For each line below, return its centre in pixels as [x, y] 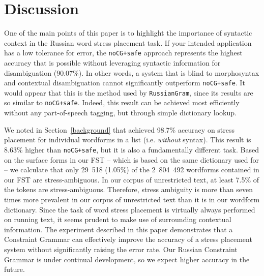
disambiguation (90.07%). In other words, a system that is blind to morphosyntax [132, 72]
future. [14, 269]
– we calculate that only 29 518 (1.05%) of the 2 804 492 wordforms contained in [132, 170]
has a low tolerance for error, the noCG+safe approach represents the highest [123, 53]
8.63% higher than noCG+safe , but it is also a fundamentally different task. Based [131, 149]
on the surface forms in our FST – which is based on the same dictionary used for [131, 159]
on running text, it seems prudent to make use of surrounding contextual [118, 219]
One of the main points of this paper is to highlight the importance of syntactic [128, 33]
